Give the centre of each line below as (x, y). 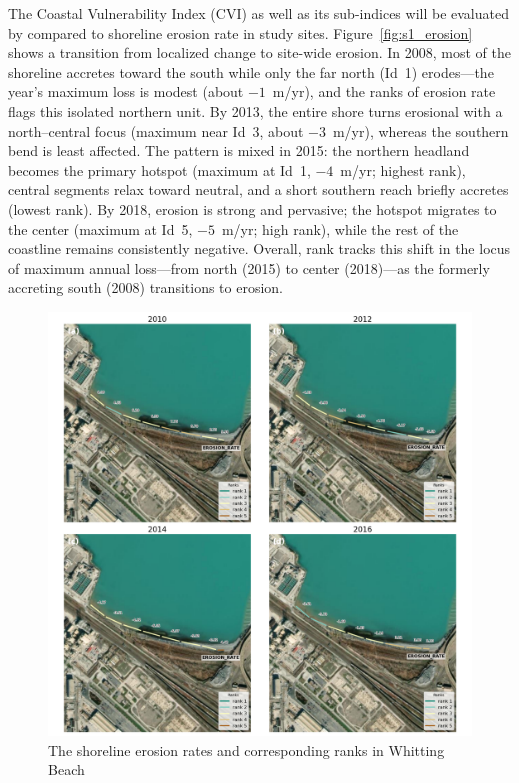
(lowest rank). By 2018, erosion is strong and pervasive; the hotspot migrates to (252, 208)
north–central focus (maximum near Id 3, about (156, 130)
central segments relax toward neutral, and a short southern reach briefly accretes (258, 189)
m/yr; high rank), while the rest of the (340, 228)
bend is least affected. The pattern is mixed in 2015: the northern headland (239, 150)
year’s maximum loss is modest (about (126, 91)
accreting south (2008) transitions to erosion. (145, 287)
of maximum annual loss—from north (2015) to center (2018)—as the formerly (249, 267)
